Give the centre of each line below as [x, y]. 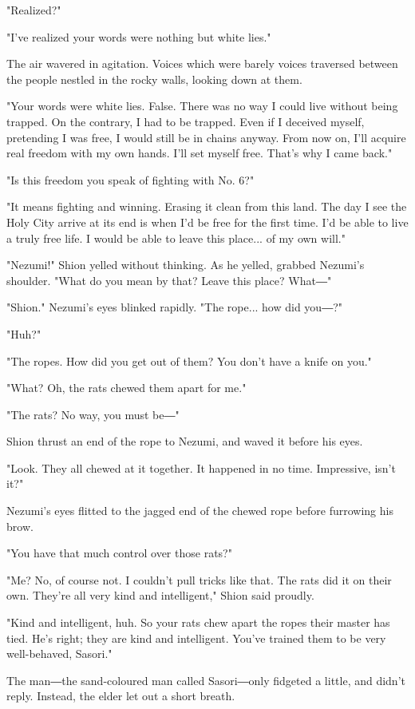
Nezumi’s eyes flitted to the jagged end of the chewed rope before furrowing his [200, 511]
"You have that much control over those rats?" [119, 553]
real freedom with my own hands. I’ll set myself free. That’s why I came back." [200, 153]
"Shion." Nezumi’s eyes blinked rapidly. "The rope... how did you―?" [174, 307]
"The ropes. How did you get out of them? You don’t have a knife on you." [189, 360]
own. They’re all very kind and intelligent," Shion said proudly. [160, 595]
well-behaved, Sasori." [59, 654]
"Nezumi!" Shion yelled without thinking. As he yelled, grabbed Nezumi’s [186, 265]
